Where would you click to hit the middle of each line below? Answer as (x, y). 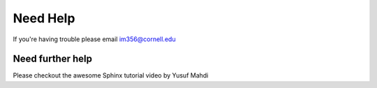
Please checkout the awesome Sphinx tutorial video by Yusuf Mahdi (111, 75)
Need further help (52, 59)
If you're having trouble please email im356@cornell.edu (94, 39)
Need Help (44, 18)
